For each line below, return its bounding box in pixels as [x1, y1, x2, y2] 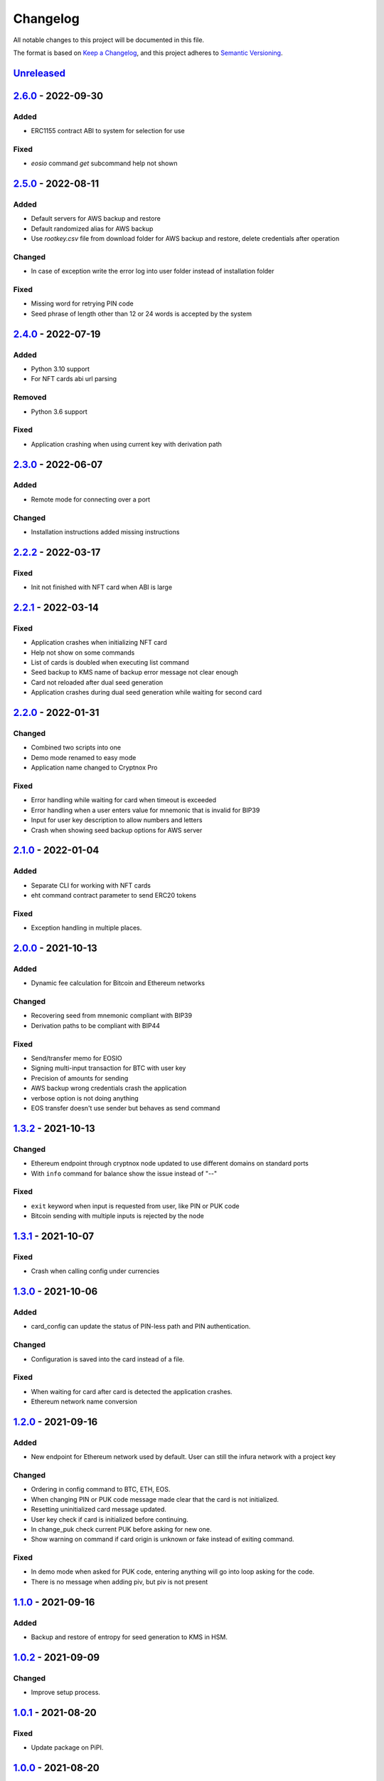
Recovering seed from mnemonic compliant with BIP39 [31, 1012, 192, 1020]
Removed [13, 393, 47, 403]
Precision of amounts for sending [31, 1074, 129, 1082]
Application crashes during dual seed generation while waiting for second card [31, 688, 262, 697]
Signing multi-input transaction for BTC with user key [31, 1064, 186, 1072]
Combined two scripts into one [31, 743, 121, 752]
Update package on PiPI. [31, 1743, 104, 1752]
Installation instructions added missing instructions [31, 527, 180, 536]
